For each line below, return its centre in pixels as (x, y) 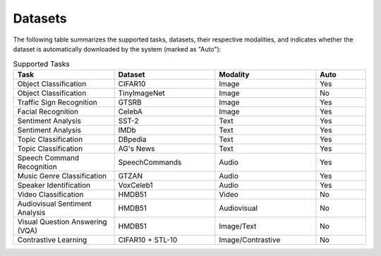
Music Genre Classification (62, 176)
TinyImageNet (141, 93)
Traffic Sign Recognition (58, 102)
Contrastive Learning (52, 240)
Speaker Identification (54, 185)
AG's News (137, 148)
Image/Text (238, 226)
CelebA (130, 111)
